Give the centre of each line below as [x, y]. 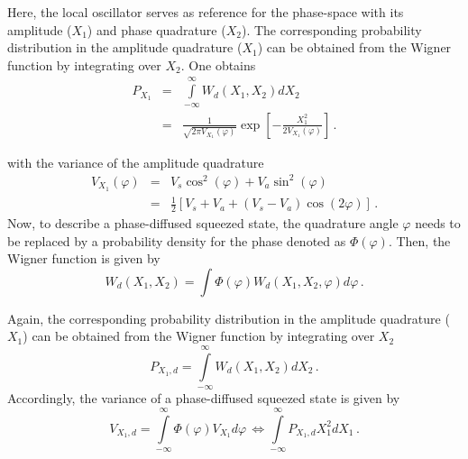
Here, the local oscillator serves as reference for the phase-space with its [206, 12]
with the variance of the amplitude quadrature [136, 162]
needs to [438, 222]
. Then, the [419, 240]
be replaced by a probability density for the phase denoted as [177, 240]
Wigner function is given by [84, 258]
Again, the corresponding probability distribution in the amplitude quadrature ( [229, 318]
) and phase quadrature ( [156, 29]
